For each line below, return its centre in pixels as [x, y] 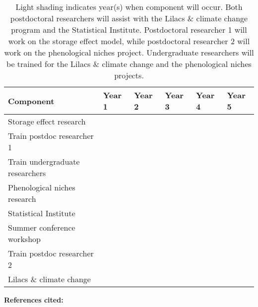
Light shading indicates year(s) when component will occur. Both [129, 7]
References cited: [34, 300]
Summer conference [42, 227]
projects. [129, 75]
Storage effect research [47, 121]
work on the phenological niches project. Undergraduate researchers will [129, 52]
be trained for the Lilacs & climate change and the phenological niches [129, 64]
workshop [24, 239]
